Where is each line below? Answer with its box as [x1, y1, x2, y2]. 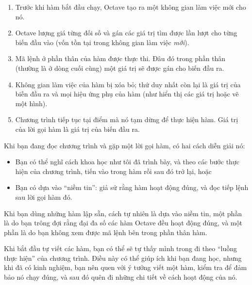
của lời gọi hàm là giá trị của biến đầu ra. [15, 124, 140, 134]
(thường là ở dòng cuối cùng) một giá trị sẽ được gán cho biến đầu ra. [15, 63, 224, 73]
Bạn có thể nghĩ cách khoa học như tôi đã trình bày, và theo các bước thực [15, 157, 239, 167]
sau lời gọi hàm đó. [15, 191, 72, 202]
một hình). [15, 98, 48, 108]
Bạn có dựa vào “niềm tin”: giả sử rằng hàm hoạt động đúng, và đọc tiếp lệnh [15, 182, 249, 192]
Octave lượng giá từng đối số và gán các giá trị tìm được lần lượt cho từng [15, 28, 237, 38]
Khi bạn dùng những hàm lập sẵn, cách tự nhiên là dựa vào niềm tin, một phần [4, 208, 242, 218]
